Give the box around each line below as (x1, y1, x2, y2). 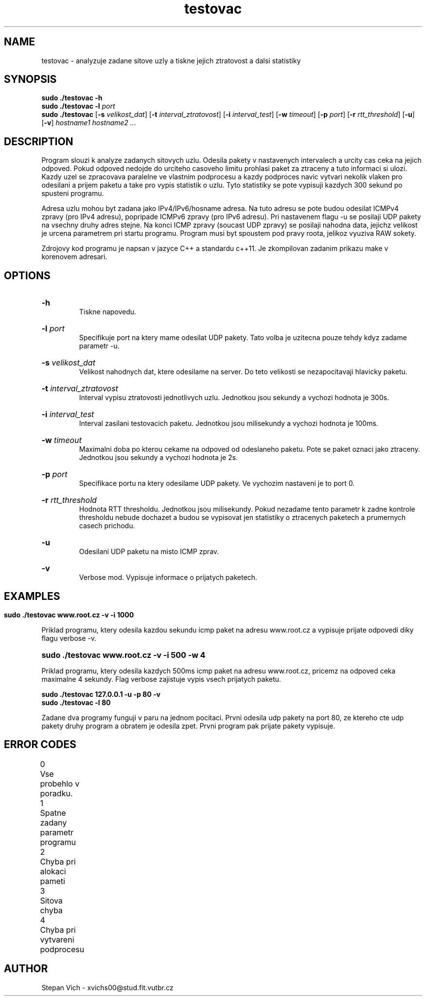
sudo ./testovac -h (41, 94, 103, 102)
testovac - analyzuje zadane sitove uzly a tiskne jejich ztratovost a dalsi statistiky (41, 56, 301, 65)
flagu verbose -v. (41, 634, 97, 642)
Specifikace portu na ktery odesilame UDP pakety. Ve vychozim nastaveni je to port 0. (79, 479, 355, 488)
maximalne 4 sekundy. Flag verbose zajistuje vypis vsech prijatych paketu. (41, 674, 281, 683)
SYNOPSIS (4, 73, 57, 86)
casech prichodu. (79, 521, 135, 530)
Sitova (40, 895, 63, 905)
